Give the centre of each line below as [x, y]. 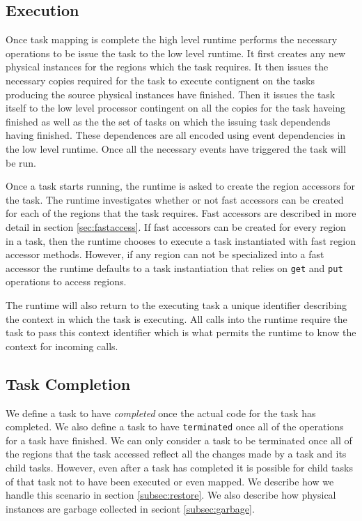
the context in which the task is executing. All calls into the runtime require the [176, 318]
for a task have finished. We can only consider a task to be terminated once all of [179, 440]
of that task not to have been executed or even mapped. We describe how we [170, 481]
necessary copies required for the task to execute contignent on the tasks [160, 80]
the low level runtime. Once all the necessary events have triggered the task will [176, 148]
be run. [21, 162]
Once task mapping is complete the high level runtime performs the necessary [172, 39]
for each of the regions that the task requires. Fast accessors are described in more [181, 213]
